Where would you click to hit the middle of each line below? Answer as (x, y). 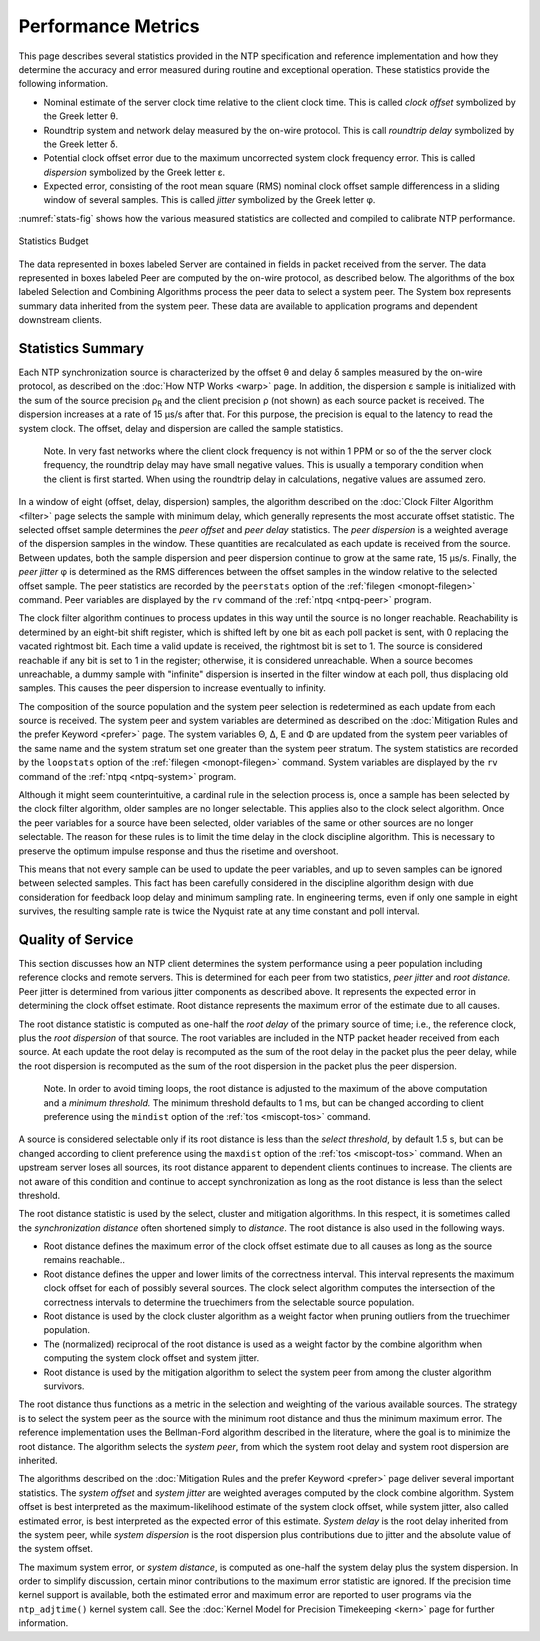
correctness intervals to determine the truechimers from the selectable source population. (229, 1302)
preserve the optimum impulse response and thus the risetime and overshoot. (178, 851)
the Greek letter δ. (81, 144)
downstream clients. (60, 320)
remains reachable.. (84, 1260)
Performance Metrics (109, 26)
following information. (63, 84)
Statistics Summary (81, 348)
